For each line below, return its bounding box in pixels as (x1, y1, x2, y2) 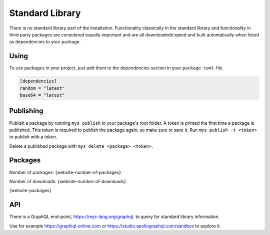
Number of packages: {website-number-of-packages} (9, 169, 121, 175)
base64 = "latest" (19, 92, 65, 98)
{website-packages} (9, 188, 51, 194)
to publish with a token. (9, 134, 57, 140)
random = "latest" (19, 85, 65, 91)
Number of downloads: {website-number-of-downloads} (9, 178, 126, 184)
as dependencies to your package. (9, 39, 81, 45)
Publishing (9, 107, 43, 115)
